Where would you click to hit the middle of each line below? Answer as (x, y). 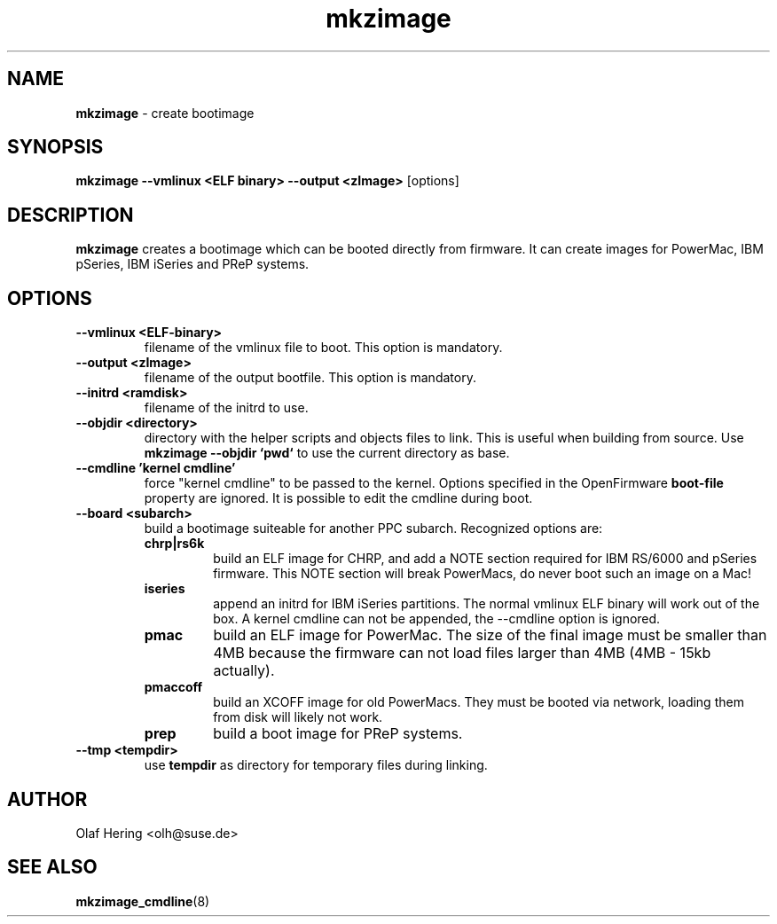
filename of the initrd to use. (226, 408)
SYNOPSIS (55, 147)
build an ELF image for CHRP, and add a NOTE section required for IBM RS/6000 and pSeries (485, 559)
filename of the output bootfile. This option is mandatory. (310, 378)
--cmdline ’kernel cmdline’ (156, 468)
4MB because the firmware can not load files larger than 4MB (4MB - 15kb (462, 653)
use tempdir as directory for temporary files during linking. (316, 765)
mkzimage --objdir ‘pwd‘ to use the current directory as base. (327, 453)
